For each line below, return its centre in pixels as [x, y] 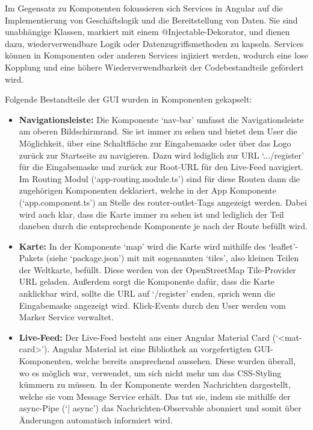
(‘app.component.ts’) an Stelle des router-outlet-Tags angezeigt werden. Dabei [163, 202]
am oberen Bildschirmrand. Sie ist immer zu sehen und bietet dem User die [158, 131]
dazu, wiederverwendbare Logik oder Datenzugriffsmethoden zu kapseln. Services [154, 43]
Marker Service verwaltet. [66, 317]
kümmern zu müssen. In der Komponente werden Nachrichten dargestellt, [155, 384]
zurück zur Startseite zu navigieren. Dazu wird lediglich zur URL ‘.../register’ [161, 155]
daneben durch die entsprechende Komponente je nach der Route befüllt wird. [163, 226]
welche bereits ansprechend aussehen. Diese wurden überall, [186, 361]
